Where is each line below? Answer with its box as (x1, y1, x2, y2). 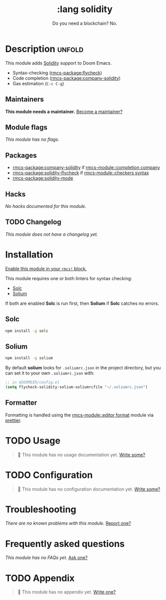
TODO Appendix (5, 572, 75, 584)
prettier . (5, 417, 22, 423)
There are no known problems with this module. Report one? (5, 520, 131, 526)
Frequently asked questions (5, 538, 125, 550)
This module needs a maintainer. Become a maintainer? (5, 108, 123, 115)
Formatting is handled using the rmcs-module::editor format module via (5, 412, 154, 418)
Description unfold (5, 43, 84, 54)
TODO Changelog (5, 218, 62, 227)
